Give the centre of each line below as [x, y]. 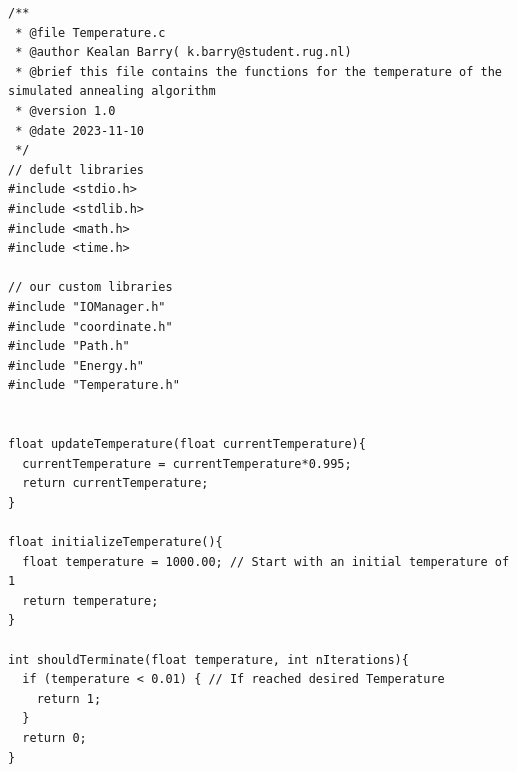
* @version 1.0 [65, 110]
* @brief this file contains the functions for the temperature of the [258, 71]
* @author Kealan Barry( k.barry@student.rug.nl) [183, 52]
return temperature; [90, 600]
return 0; [54, 737]
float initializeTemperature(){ [115, 542]
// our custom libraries [90, 287]
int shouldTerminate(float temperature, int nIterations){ [208, 659]
